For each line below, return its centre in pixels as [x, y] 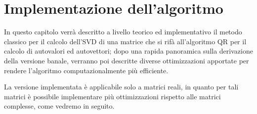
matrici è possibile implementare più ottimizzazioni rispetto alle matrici [112, 96]
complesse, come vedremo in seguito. [59, 106]
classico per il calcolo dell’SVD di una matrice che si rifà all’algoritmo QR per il [125, 41]
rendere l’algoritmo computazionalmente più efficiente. [86, 70]
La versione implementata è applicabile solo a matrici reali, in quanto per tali [121, 87]
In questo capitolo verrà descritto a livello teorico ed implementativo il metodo [123, 32]
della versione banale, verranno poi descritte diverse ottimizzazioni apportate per [127, 60]
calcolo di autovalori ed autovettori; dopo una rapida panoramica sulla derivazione [128, 51]
